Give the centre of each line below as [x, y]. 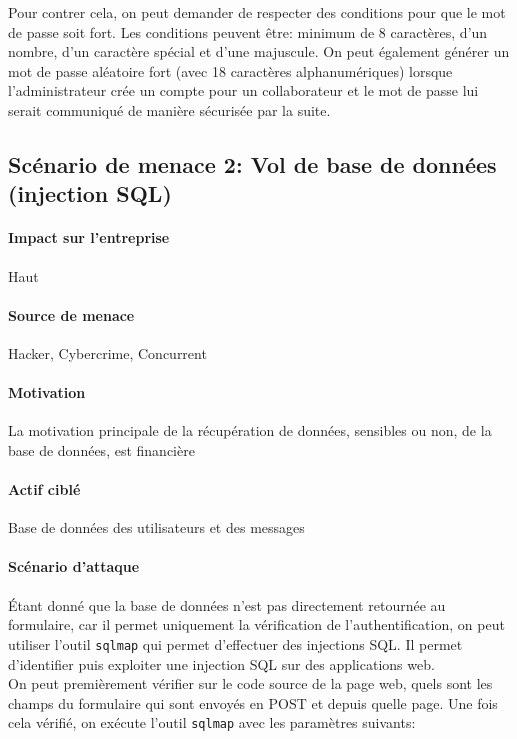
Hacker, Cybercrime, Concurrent [107, 352]
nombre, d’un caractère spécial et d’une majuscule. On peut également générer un [259, 51]
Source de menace [71, 314]
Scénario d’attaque [74, 566]
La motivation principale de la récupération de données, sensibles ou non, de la [250, 430]
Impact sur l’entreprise [89, 237]
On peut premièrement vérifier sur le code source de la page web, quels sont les [250, 683]
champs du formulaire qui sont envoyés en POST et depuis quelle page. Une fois [253, 702]
